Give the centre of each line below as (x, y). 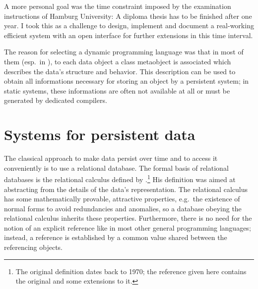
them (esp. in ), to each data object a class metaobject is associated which (118, 61)
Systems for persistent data (100, 134)
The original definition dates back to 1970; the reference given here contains (131, 271)
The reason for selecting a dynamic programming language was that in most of (124, 52)
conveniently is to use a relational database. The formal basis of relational (116, 168)
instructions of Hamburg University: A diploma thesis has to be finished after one (128, 16)
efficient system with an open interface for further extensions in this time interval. (129, 35)
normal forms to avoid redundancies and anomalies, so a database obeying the (123, 208)
